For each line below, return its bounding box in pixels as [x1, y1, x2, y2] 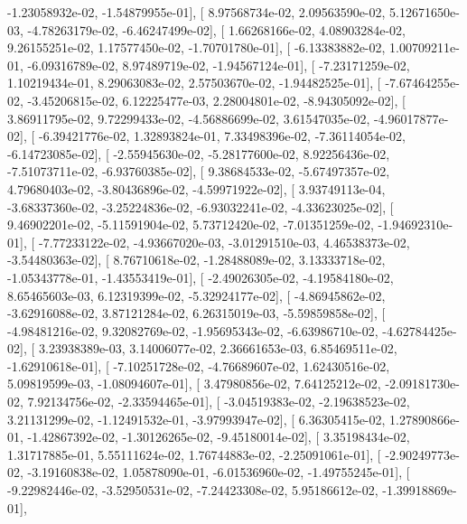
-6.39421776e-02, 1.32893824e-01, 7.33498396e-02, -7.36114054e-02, [38, 126, 406, 145]
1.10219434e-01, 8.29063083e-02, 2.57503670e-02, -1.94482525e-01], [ [7, 73, 381, 92]
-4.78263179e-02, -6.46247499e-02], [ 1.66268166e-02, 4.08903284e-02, [27, 20, 406, 39]
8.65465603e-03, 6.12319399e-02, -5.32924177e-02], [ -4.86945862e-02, [7, 285, 386, 304]
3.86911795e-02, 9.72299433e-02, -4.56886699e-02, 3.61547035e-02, [7, 108, 370, 127]
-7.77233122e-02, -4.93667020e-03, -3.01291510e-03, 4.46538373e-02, [38, 232, 410, 251]
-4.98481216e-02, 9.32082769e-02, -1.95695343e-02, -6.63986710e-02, [7, 321, 378, 340]
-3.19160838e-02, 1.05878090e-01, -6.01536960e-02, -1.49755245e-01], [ [27, 463, 410, 482]
